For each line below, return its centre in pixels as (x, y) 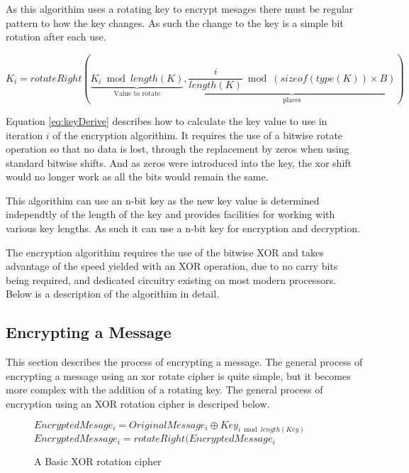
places (292, 100)
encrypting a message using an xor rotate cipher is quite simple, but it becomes (178, 375)
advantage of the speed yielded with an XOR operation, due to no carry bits (172, 266)
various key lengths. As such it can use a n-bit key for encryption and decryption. (183, 228)
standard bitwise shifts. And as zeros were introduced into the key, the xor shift (179, 162)
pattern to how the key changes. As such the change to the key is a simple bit (175, 22)
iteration (24, 135)
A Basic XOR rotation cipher (98, 461)
